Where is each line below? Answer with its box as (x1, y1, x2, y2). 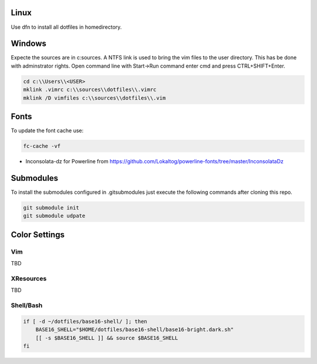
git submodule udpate (23, 213, 86, 220)
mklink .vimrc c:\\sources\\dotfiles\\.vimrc (23, 86, 157, 93)
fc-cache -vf (23, 143, 61, 150)
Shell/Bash (11, 301, 43, 309)
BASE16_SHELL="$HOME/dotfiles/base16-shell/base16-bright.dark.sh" (35, 326, 234, 333)
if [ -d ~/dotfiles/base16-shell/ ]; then (23, 318, 147, 325)
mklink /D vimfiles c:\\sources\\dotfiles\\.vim (23, 95, 166, 101)
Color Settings (11, 230, 65, 240)
